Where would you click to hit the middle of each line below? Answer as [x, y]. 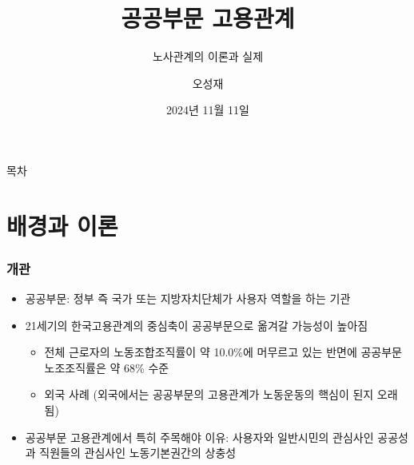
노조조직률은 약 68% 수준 [107, 367]
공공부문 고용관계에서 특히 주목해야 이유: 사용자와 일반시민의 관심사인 [199, 437]
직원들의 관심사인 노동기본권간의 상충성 [138, 453]
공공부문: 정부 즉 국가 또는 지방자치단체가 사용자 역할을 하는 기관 [188, 298]
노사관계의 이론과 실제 [208, 56]
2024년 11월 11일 [208, 110]
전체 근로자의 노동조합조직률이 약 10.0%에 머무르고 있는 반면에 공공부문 [223, 352]
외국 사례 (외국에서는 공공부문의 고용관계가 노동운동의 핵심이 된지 [209, 394]
